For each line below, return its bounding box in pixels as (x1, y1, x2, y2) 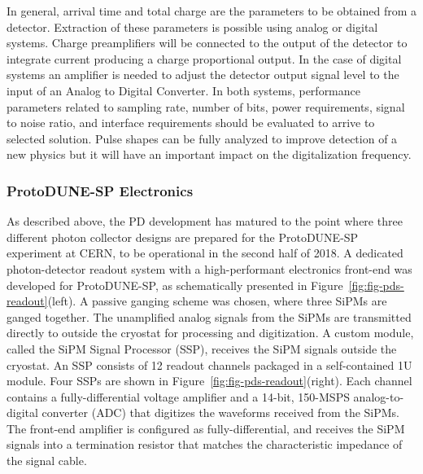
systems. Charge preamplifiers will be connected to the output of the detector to (7, 34, 408, 51)
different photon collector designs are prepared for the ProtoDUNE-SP (7, 228, 359, 245)
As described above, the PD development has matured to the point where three (7, 213, 403, 230)
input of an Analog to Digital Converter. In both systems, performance (7, 81, 360, 99)
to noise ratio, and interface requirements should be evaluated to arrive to (7, 114, 375, 131)
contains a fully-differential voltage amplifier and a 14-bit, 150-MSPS (7, 388, 350, 405)
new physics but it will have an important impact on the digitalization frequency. (7, 146, 412, 163)
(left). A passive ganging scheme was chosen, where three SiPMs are (47, 292, 387, 309)
